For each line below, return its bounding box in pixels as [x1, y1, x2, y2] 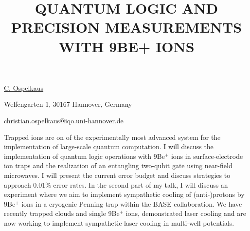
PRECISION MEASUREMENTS [11, 17, 242, 37]
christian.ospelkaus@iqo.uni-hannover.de [4, 115, 124, 125]
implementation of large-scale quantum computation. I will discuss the [4, 141, 214, 152]
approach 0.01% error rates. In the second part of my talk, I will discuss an [4, 179, 228, 190]
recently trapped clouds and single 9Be [4, 208, 120, 218]
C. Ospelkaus [4, 82, 44, 93]
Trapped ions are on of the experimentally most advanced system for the [4, 132, 221, 142]
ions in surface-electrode [171, 151, 243, 161]
